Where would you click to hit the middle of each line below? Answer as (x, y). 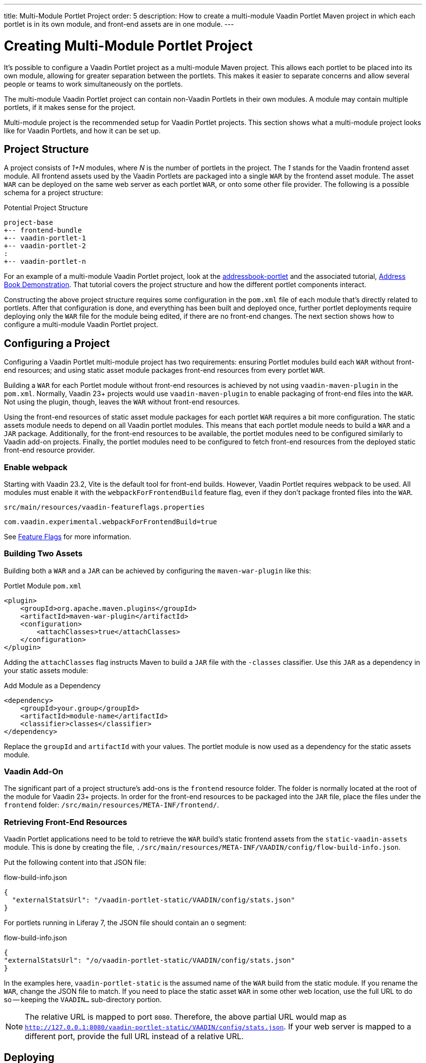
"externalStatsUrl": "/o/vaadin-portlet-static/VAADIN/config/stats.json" (150, 961)
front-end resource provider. (50, 450)
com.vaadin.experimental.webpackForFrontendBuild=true (111, 522)
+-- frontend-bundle (43, 230)
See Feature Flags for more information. (68, 536)
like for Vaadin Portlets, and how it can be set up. (82, 130)
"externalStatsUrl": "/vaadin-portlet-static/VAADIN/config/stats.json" (153, 900)
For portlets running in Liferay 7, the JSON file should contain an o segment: (125, 923)
